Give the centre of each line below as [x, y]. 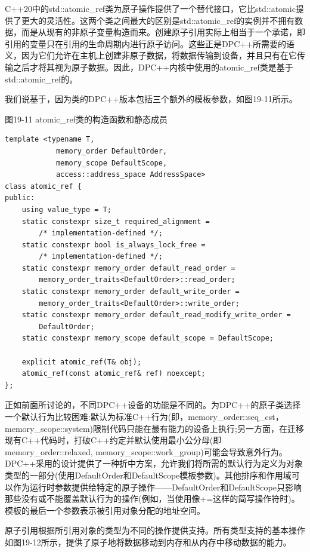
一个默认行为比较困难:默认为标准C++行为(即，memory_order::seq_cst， [144, 416]
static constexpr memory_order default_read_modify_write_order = [156, 315]
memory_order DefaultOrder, [111, 151]
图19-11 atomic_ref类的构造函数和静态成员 [86, 119]
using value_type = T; [66, 209]
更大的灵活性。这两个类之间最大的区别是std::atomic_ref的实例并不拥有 [158, 20]
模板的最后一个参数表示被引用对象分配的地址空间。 [105, 510]
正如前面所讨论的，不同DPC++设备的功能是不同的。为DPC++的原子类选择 [153, 405]
